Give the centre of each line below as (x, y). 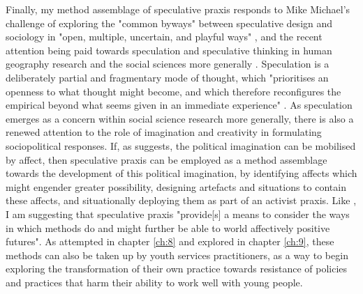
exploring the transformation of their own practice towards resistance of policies (177, 269)
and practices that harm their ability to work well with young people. (154, 282)
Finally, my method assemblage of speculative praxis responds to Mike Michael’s (178, 9)
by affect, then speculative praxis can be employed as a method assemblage (166, 159)
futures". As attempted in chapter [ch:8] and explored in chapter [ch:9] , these (170, 241)
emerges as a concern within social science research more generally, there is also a (180, 118)
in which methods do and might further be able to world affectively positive (168, 227)
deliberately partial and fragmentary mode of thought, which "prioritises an (167, 77)
